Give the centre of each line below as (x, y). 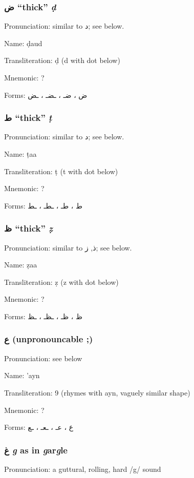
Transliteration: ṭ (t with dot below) (61, 171)
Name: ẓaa (21, 265)
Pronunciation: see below (43, 358)
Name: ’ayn (22, 375)
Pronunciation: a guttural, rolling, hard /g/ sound (83, 469)
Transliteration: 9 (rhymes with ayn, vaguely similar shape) (97, 392)
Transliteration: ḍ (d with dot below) (62, 60)
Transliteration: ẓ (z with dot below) (61, 282)
